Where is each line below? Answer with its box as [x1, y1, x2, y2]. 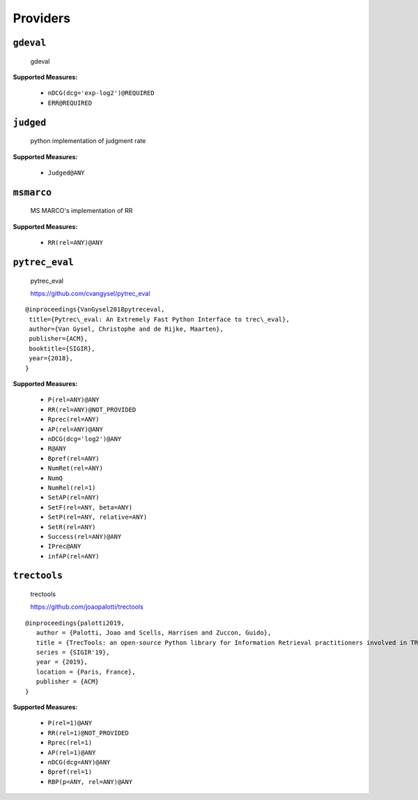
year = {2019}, [36, 658, 88, 666]
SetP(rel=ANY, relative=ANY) [47, 513, 148, 521]
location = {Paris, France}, [36, 667, 136, 676]
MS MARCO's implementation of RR [30, 207, 133, 215]
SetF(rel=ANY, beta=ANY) [47, 503, 132, 511]
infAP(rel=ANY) [47, 552, 100, 560]
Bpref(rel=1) [47, 768, 93, 776]
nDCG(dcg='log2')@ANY [47, 435, 122, 443]
